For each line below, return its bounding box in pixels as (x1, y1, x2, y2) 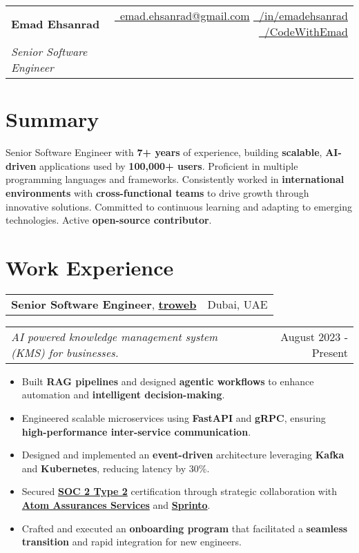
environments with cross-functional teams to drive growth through (6, 185, 309, 200)
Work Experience (6, 253, 174, 281)
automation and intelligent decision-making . (21, 387, 225, 402)
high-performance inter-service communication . (21, 424, 251, 438)
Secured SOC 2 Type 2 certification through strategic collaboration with (21, 484, 338, 498)
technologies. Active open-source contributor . (6, 213, 212, 227)
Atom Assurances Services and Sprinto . (21, 497, 211, 512)
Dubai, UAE (207, 295, 268, 312)
